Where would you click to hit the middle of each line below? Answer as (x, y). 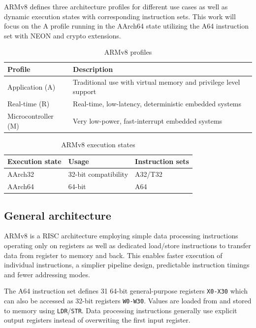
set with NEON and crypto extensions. (63, 35)
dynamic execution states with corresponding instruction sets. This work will (120, 16)
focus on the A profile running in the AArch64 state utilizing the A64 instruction (127, 26)
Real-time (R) (29, 104)
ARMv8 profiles (128, 52)
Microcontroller (31, 116)
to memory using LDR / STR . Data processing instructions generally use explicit (121, 310)
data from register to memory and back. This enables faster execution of (113, 255)
